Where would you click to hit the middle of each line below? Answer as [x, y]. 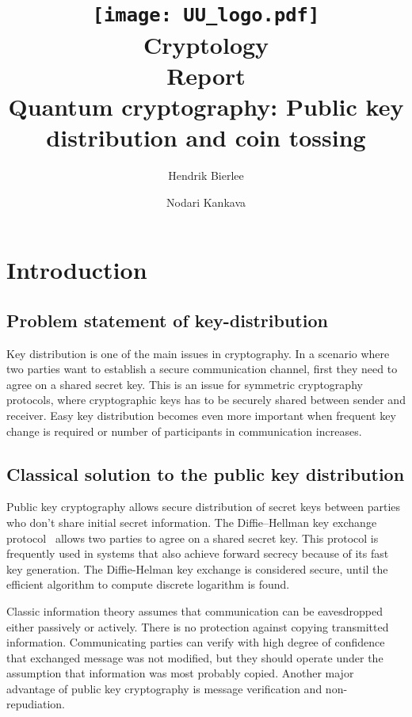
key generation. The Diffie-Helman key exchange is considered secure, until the [197, 568]
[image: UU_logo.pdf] [206, 15]
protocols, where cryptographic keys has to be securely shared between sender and [206, 400]
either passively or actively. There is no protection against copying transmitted [198, 626]
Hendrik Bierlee [206, 175]
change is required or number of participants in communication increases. [184, 431]
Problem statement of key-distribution [167, 320]
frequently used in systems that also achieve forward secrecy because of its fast [198, 553]
